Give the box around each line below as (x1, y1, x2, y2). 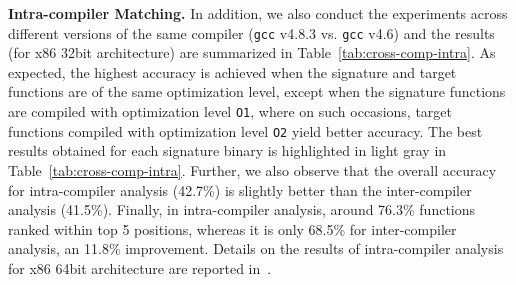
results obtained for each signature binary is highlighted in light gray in (8, 140, 447, 161)
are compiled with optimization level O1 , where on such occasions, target (8, 101, 452, 122)
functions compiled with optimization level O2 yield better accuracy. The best (8, 120, 483, 141)
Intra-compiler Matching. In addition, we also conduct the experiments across (8, 3, 508, 23)
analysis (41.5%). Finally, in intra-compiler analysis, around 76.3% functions (8, 199, 476, 220)
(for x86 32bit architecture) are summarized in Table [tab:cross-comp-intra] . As (8, 42, 496, 63)
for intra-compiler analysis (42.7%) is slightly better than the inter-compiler (8, 179, 472, 200)
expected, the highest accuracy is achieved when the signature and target (8, 61, 457, 82)
